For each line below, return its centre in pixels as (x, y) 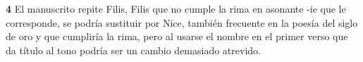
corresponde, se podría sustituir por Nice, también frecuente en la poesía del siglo (182, 22)
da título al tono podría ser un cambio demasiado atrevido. (133, 50)
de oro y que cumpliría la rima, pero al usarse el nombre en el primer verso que (177, 36)
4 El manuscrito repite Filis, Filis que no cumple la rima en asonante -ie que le (176, 8)
